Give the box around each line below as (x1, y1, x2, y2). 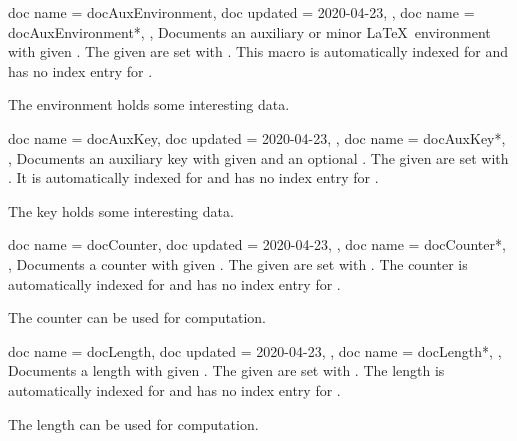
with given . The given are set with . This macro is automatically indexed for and (8, 41, 509, 62)
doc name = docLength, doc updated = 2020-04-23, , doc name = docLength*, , (8, 340, 502, 361)
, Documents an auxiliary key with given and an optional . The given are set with (8, 147, 509, 168)
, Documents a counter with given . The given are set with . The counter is (8, 253, 468, 274)
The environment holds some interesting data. (8, 94, 290, 115)
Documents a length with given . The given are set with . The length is (8, 360, 445, 381)
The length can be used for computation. (8, 413, 259, 434)
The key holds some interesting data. (8, 200, 234, 221)
